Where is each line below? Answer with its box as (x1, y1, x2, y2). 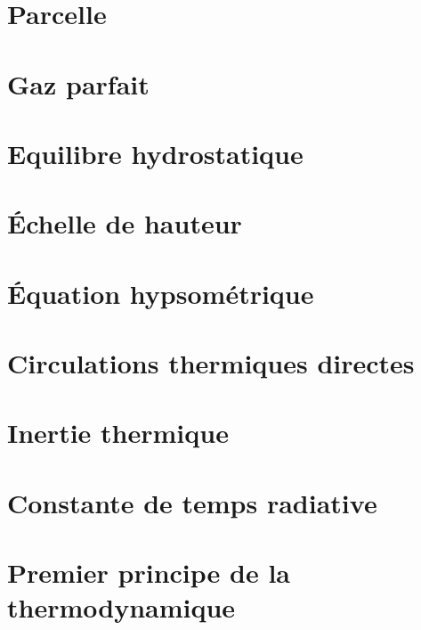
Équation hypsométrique (7, 274, 314, 311)
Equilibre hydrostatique (7, 135, 304, 171)
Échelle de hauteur (7, 205, 242, 241)
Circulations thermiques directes (7, 345, 415, 381)
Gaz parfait (7, 65, 150, 102)
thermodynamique (7, 589, 236, 626)
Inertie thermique (7, 414, 229, 451)
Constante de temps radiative (7, 484, 377, 520)
